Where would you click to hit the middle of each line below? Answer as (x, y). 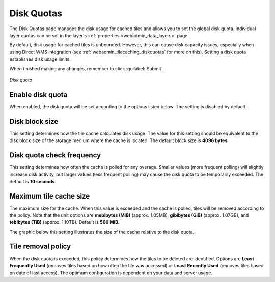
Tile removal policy (40, 246)
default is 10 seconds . (33, 181)
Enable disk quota (38, 94)
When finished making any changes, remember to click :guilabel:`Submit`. (87, 68)
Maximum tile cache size (50, 196)
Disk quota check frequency (55, 155)
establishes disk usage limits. (40, 59)
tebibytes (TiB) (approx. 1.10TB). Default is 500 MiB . (64, 222)
